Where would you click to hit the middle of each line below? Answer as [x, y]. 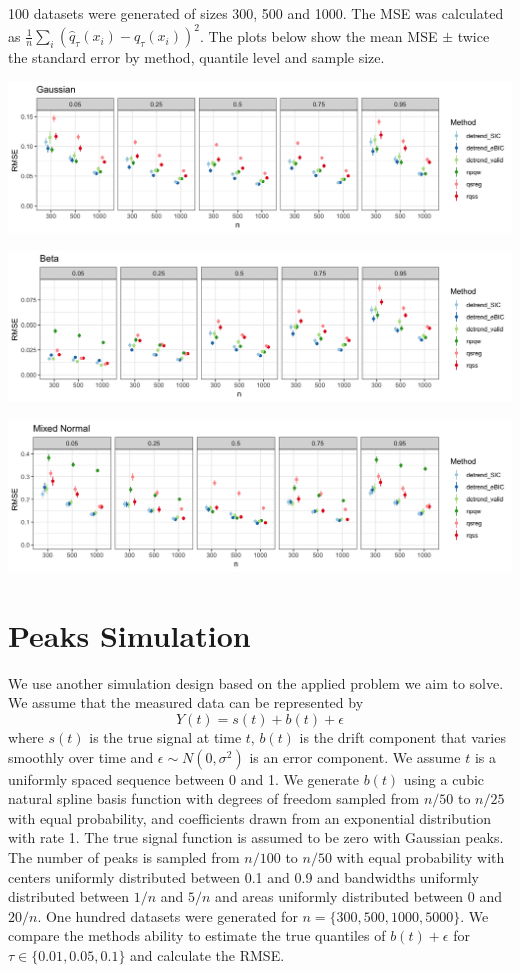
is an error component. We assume [355, 756]
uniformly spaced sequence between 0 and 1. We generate [183, 778]
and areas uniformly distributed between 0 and [359, 896]
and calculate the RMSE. [207, 955]
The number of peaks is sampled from [124, 857]
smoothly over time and [81, 756]
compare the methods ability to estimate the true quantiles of [197, 935]
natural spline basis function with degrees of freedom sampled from [214, 798]
